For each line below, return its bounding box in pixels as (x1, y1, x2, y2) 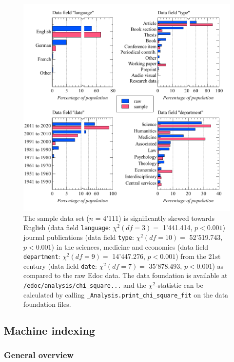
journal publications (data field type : (23, 232, 134, 242)
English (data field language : (23, 222, 111, 233)
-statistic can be (155, 280, 203, 290)
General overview (4, 348, 74, 361)
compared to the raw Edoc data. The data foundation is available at (23, 270, 228, 280)
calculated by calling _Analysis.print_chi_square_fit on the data (23, 289, 229, 299)
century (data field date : (23, 260, 97, 271)
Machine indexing (4, 323, 95, 338)
